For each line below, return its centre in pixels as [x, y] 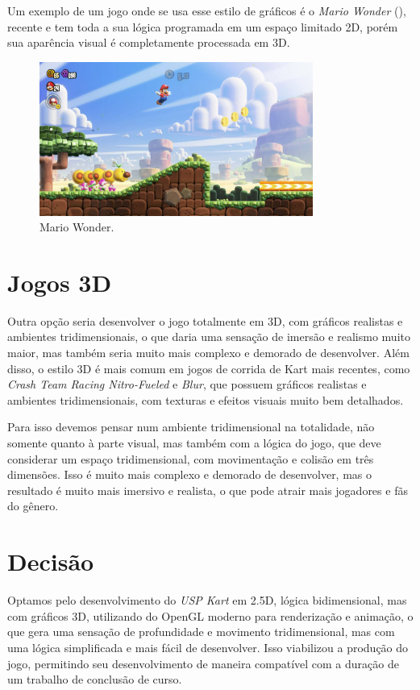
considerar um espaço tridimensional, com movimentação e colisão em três [191, 458]
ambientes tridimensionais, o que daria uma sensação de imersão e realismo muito [209, 337]
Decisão [51, 561]
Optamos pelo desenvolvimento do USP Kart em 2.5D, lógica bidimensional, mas [207, 600]
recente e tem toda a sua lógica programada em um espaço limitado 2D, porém [203, 26]
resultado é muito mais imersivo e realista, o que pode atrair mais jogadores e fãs [208, 490]
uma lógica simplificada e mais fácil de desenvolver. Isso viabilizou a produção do [208, 647]
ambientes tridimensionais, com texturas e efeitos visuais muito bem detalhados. [206, 399]
